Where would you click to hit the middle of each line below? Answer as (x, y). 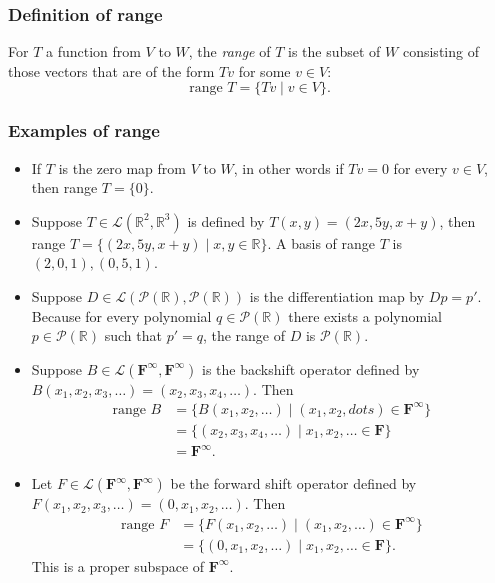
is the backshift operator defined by (311, 368)
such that (133, 335)
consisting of (440, 51)
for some (264, 70)
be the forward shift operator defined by (293, 483)
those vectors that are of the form (111, 70)
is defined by (226, 220)
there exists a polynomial (365, 315)
